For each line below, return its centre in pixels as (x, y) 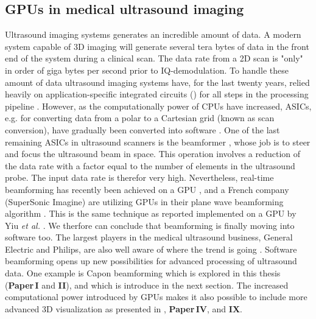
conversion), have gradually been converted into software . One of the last (142, 129)
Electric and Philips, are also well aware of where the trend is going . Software (151, 249)
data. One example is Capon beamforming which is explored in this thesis (143, 273)
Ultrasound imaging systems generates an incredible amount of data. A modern (153, 34)
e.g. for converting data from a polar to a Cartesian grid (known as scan (140, 118)
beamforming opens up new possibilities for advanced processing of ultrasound (151, 261)
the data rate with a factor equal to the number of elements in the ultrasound (150, 165)
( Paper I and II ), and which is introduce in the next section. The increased (147, 285)
